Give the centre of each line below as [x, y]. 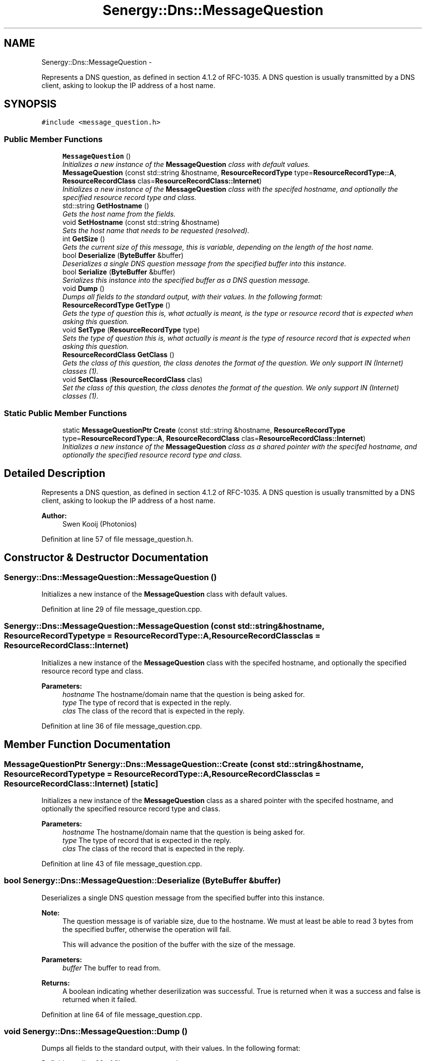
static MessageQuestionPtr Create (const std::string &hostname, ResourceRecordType [204, 430]
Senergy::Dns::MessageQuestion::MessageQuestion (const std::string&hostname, [164, 626]
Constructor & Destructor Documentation [106, 558]
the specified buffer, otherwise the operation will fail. [147, 929]
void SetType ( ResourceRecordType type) [131, 330]
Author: [54, 515]
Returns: [56, 983]
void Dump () [83, 289]
